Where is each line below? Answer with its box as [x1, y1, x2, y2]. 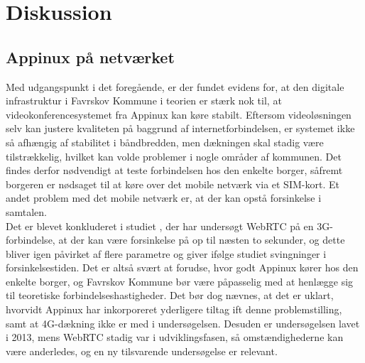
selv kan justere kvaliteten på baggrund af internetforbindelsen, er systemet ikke [6, 121, 355, 136]
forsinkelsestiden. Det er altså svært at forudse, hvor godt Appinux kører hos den [6, 260, 359, 275]
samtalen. [6, 204, 48, 219]
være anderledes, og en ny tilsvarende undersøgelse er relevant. [6, 343, 278, 358]
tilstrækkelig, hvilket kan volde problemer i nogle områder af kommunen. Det [6, 148, 342, 163]
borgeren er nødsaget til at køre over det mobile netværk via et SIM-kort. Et [6, 176, 339, 191]
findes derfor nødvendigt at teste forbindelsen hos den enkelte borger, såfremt [6, 163, 343, 178]
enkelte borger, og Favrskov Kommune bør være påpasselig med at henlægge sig [6, 273, 354, 288]
